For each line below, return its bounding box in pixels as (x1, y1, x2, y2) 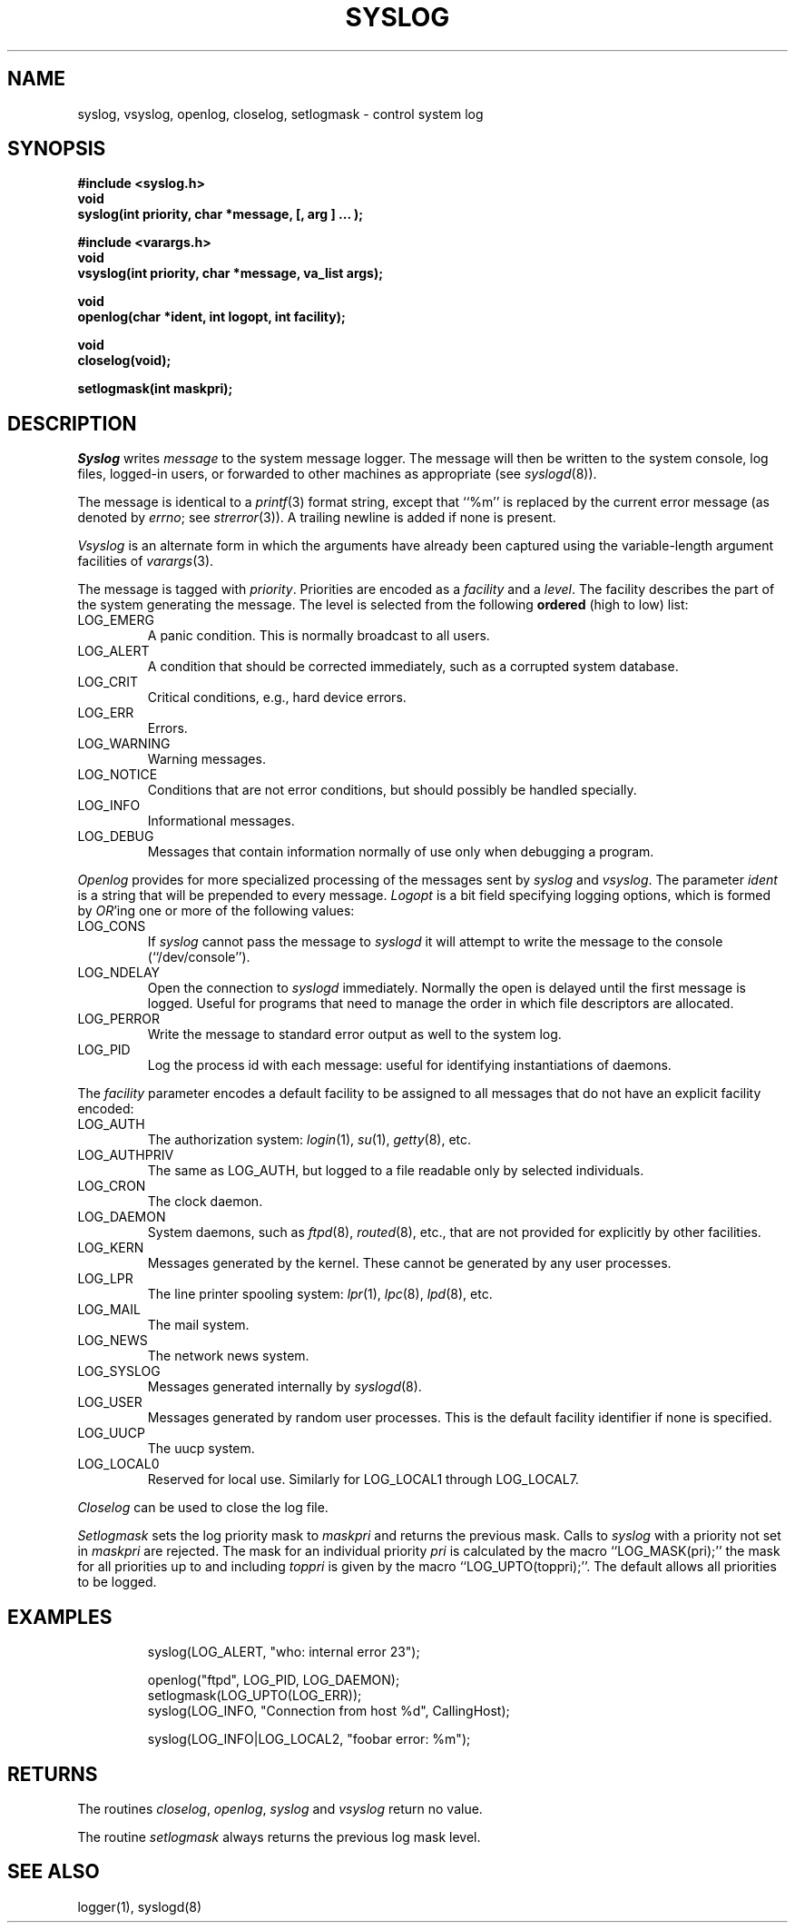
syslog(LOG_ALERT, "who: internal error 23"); (147, 1644, 420, 1660)
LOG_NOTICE (77, 767, 158, 783)
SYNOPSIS (7, 137, 106, 161)
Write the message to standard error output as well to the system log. (147, 1026, 562, 1043)
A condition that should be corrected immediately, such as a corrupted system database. (147, 658, 679, 675)
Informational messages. (147, 813, 295, 829)
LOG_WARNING (77, 736, 171, 752)
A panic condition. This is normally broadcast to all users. (147, 628, 490, 644)
